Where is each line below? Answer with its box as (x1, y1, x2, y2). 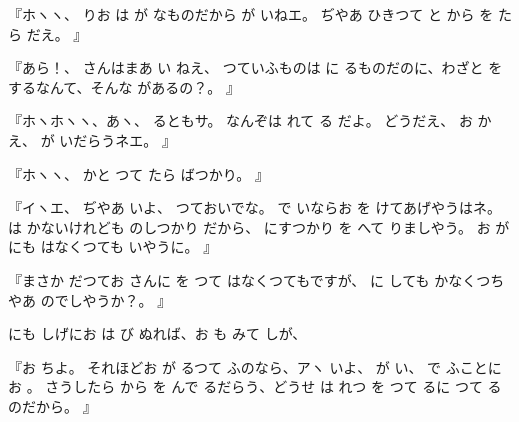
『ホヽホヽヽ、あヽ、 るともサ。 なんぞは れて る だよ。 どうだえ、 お (8, 110, 473, 131)
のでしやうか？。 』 (40, 289, 172, 310)
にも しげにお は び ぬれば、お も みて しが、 (8, 323, 307, 344)
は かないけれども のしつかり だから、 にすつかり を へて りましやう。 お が (8, 216, 510, 237)
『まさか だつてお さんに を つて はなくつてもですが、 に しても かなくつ (8, 269, 491, 290)
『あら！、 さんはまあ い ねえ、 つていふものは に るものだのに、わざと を (8, 57, 503, 78)
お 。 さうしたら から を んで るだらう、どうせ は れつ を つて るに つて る (8, 376, 502, 397)
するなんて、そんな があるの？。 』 (8, 76, 240, 97)
